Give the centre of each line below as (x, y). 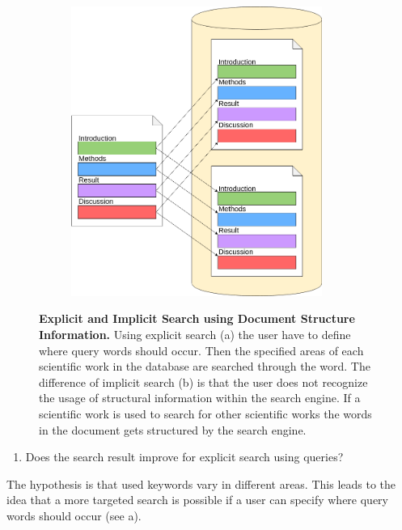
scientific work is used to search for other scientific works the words (205, 413)
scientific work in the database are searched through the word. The (205, 366)
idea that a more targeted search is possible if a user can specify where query (197, 500)
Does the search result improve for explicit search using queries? (184, 457)
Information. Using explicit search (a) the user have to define (195, 334)
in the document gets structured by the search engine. (173, 429)
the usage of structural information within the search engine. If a (200, 398)
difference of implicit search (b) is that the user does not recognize (203, 382)
